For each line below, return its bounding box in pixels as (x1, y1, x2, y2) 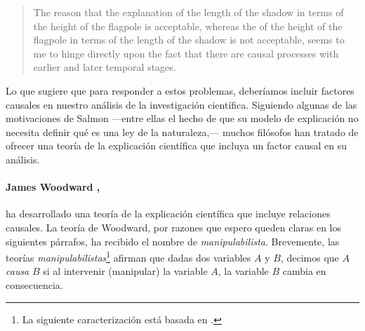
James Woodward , (6, 180, 100, 194)
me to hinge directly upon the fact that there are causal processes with (33, 46, 339, 60)
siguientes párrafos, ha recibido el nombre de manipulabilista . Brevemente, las (6, 234, 340, 248)
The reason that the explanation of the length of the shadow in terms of (33, 5, 344, 19)
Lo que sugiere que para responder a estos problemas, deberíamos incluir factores (6, 83, 354, 97)
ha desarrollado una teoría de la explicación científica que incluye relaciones (6, 206, 331, 221)
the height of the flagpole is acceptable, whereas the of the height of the (33, 18, 343, 33)
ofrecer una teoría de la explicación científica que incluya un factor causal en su (6, 138, 347, 153)
